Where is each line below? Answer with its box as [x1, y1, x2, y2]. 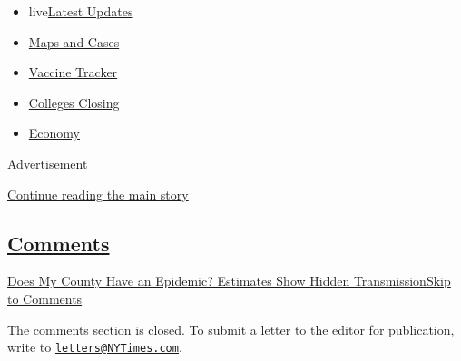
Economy [28, 123, 80, 142]
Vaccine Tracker [28, 63, 118, 82]
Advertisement [7, 153, 88, 172]
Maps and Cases [28, 32, 120, 51]
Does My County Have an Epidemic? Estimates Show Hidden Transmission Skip [7, 271, 451, 290]
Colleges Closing [28, 93, 120, 112]
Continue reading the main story [7, 184, 189, 203]
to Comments [7, 288, 83, 307]
